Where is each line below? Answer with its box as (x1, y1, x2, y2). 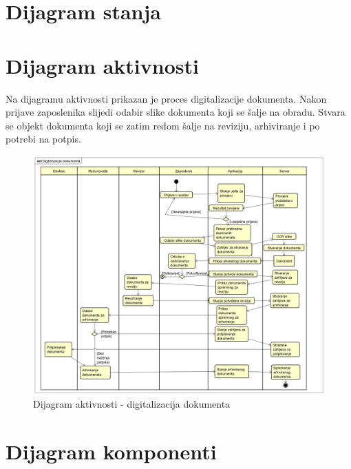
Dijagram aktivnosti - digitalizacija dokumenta (33, 397, 231, 411)
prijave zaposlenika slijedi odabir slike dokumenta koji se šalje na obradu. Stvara (6, 105, 345, 119)
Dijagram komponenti (6, 437, 217, 466)
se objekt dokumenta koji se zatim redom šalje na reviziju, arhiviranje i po (6, 118, 320, 132)
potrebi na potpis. (6, 132, 81, 146)
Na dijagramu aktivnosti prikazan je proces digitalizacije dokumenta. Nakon (6, 91, 327, 105)
